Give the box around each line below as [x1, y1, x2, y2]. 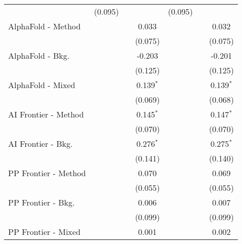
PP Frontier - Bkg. [8, 196, 75, 208]
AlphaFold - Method [8, 20, 81, 32]
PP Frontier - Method [8, 167, 86, 179]
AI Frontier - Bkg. [8, 138, 73, 149]
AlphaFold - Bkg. [8, 50, 70, 61]
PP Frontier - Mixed [8, 226, 81, 237]
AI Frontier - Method [8, 108, 84, 120]
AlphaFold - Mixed [8, 79, 76, 91]
